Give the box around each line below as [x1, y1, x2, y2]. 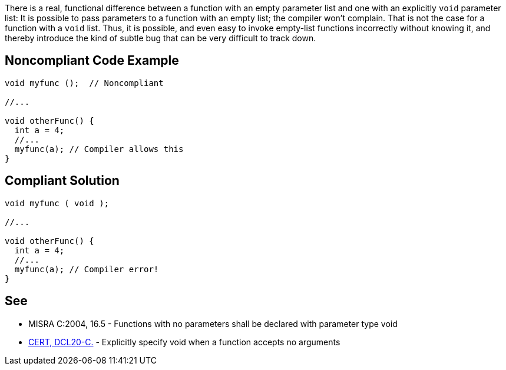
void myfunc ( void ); [5, 198, 110, 208]
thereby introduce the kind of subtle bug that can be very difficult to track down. [5, 33, 316, 43]
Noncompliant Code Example [5, 53, 179, 68]
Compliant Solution [5, 173, 120, 189]
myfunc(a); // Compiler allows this [14, 144, 184, 154]
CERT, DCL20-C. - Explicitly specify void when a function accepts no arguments [28, 336, 340, 347]
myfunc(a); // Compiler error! [14, 264, 159, 274]
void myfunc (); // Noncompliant [5, 78, 164, 88]
